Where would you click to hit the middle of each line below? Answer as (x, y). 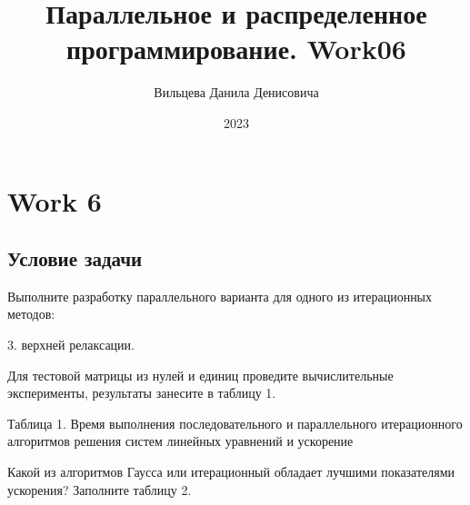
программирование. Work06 (236, 49)
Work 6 (55, 200)
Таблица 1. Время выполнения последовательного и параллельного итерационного (235, 423)
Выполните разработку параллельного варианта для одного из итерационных (220, 296)
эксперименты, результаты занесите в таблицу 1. (142, 393)
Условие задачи (75, 258)
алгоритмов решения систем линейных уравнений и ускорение (180, 441)
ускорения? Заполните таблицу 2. (100, 489)
